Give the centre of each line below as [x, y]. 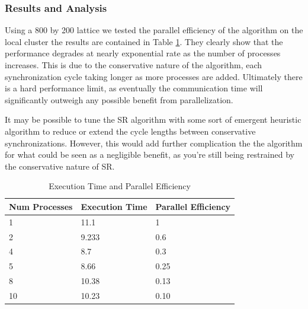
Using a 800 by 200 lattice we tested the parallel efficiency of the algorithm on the [154, 30]
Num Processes [41, 206]
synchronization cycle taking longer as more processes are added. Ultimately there [154, 76]
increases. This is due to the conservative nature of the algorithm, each [134, 65]
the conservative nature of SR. [60, 166]
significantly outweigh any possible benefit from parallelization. [119, 99]
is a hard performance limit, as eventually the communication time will [134, 88]
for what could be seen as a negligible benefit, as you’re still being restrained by [150, 154]
